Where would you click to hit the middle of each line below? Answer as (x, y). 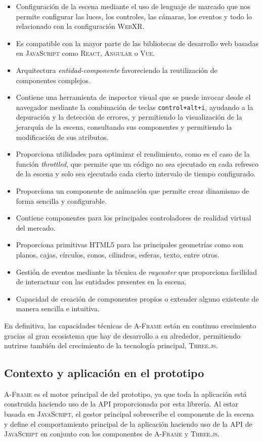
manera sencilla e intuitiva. (58, 308)
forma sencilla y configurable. (61, 200)
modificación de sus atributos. (62, 137)
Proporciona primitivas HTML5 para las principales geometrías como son (129, 245)
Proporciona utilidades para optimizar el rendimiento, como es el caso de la (133, 154)
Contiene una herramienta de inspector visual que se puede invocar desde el (133, 97)
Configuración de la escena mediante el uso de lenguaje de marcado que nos (133, 6)
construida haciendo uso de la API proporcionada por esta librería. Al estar (121, 404)
